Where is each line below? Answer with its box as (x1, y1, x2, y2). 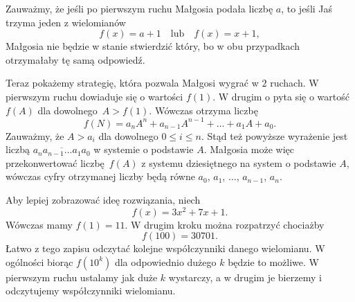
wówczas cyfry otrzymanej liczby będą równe (6, 169, 195, 184)
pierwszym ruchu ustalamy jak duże (6, 269, 158, 284)
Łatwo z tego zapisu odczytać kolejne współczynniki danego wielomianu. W (6, 241, 325, 256)
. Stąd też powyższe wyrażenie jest (201, 128, 348, 143)
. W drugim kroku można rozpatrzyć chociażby (125, 217, 325, 231)
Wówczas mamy (6, 217, 73, 231)
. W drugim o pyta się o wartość (212, 89, 349, 103)
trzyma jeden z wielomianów (6, 15, 126, 29)
